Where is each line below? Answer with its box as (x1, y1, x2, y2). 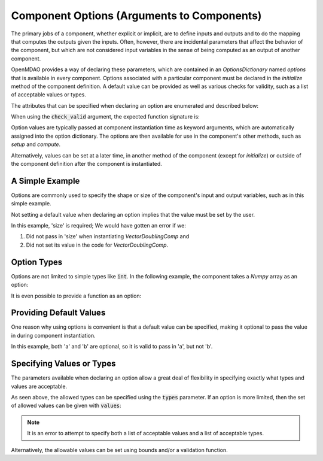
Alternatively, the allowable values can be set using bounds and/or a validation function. (11, 446, 228, 453)
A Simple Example (11, 175, 80, 186)
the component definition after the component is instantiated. (11, 160, 163, 168)
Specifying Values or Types (11, 359, 116, 369)
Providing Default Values (11, 308, 106, 318)
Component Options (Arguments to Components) (11, 9, 262, 22)
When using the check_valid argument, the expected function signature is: (11, 113, 200, 120)
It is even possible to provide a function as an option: (11, 292, 142, 299)
